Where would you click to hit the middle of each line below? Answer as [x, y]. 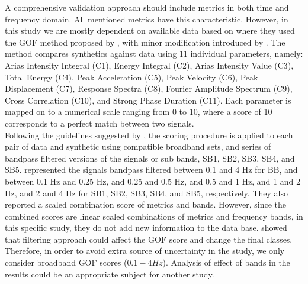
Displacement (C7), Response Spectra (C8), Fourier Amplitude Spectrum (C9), [149, 88]
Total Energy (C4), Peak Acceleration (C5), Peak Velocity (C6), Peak [131, 77]
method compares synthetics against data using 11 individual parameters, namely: [154, 54]
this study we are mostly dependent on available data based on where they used [150, 30]
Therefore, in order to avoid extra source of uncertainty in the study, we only [145, 251]
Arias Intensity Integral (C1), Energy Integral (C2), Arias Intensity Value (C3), [149, 65]
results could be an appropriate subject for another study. [110, 274]
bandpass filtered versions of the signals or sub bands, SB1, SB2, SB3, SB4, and [150, 158]
